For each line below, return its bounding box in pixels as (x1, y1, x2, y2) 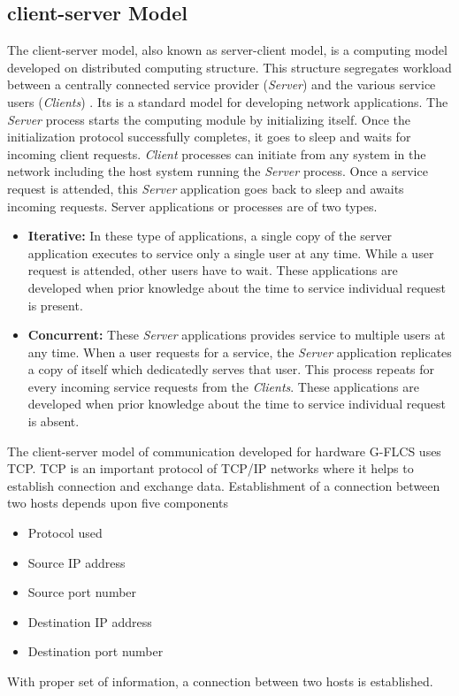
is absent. (27, 412, 80, 431)
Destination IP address (27, 612, 152, 631)
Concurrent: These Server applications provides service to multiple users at (27, 325, 446, 344)
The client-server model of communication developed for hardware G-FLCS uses (7, 441, 441, 460)
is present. (27, 295, 83, 314)
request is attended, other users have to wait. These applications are (27, 261, 398, 279)
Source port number (27, 583, 137, 601)
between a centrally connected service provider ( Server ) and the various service (7, 75, 436, 94)
